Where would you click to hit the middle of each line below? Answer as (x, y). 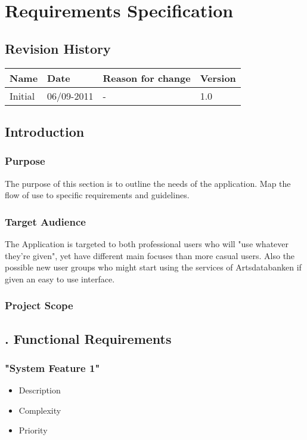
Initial (22, 96)
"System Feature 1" (52, 367)
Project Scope (39, 305)
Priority (33, 430)
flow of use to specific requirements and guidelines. (97, 195)
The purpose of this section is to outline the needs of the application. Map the (148, 183)
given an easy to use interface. (60, 279)
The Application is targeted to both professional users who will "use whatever (147, 243)
